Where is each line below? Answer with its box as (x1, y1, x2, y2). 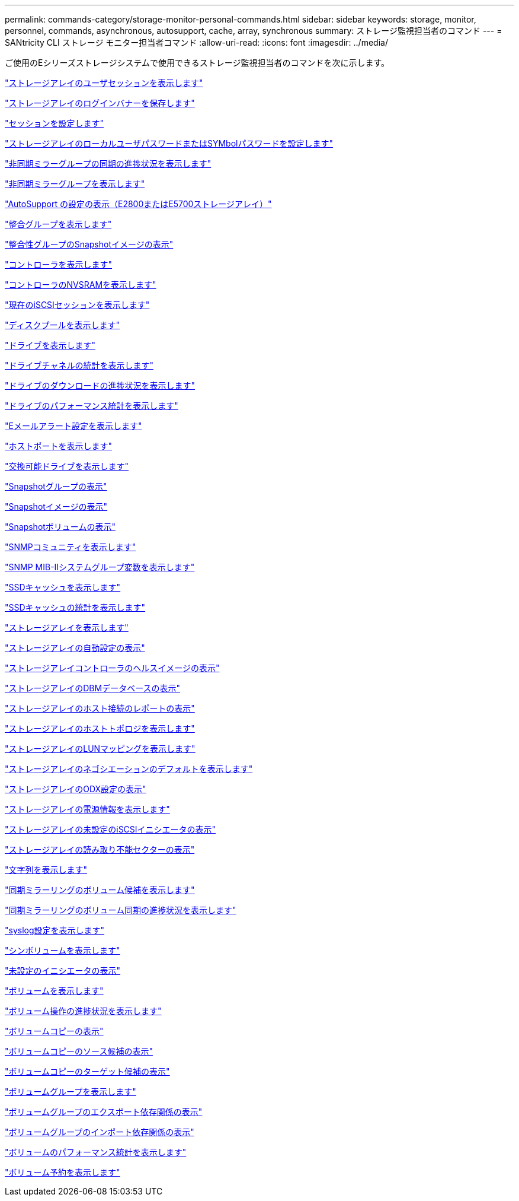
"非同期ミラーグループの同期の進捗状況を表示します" (5, 158, 212, 169)
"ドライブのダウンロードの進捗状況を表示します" (5, 380, 196, 390)
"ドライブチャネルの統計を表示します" (5, 360, 153, 370)
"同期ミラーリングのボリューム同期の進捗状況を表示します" (5, 905, 236, 915)
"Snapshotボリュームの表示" (5, 522, 116, 532)
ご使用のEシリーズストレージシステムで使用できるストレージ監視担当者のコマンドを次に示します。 (5, 58, 390, 68)
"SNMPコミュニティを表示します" (5, 542, 136, 552)
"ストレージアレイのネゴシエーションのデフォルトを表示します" (5, 764, 253, 774)
